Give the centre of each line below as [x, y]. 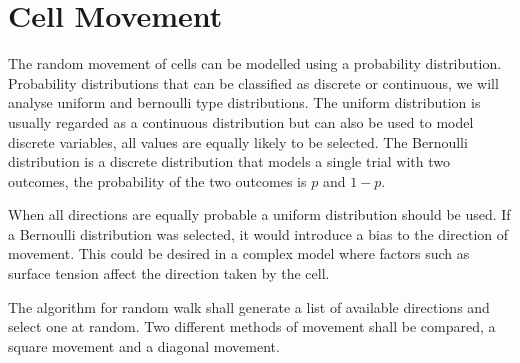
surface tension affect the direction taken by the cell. [169, 273]
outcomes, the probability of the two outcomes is [157, 180]
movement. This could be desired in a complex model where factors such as [239, 253]
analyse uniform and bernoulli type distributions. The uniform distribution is [244, 102]
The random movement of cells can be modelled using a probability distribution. [255, 63]
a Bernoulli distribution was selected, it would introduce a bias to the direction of [258, 233]
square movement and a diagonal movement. [144, 345]
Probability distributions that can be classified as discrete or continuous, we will [253, 82]
